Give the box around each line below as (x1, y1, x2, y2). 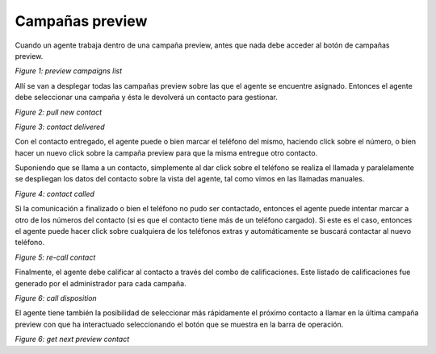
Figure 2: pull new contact (15, 107, 103, 117)
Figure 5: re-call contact (15, 252, 96, 262)
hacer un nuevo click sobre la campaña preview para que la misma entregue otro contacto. (15, 148, 318, 157)
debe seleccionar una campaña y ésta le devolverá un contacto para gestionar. (15, 93, 279, 102)
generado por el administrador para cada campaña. (15, 278, 187, 288)
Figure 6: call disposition (15, 293, 97, 302)
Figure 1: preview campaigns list (15, 66, 123, 76)
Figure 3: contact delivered (15, 122, 105, 131)
